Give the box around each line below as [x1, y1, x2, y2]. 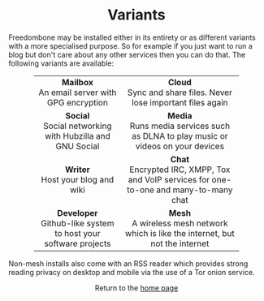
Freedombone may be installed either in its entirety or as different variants [8, 32, 256, 42]
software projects [44, 238, 111, 249]
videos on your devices [135, 140, 225, 152]
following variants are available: [8, 58, 115, 68]
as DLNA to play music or [131, 130, 229, 141]
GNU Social [55, 140, 100, 152]
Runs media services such [129, 120, 230, 131]
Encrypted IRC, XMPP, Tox [129, 164, 231, 175]
